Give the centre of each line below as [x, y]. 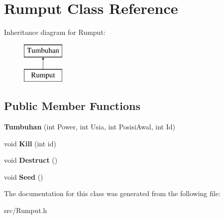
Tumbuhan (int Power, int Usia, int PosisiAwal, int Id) [90, 127]
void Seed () [24, 176]
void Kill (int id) [30, 143]
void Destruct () [31, 160]
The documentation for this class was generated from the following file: [112, 193]
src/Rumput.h [26, 210]
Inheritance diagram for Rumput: [55, 32]
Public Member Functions [72, 106]
